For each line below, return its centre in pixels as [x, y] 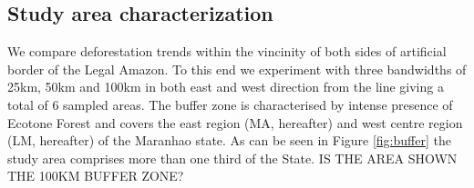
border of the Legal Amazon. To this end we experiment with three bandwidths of [237, 69]
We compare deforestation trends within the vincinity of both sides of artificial [227, 51]
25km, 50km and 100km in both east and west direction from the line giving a [226, 87]
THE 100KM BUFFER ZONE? [96, 176]
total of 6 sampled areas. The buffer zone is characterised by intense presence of [230, 104]
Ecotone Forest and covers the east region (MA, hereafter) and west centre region [235, 122]
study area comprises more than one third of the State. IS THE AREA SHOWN [232, 158]
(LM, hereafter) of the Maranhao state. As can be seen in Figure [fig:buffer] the [229, 140]
